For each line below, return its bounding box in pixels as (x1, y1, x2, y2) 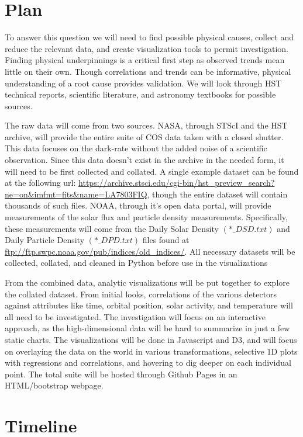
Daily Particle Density (5, 234, 85, 246)
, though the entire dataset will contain (147, 188, 288, 200)
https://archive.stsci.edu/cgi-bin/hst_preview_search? (78, 176, 275, 189)
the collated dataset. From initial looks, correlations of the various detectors (5, 287, 277, 300)
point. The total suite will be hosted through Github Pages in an (5, 367, 237, 380)
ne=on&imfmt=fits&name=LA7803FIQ (5, 188, 147, 200)
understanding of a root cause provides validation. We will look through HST (5, 77, 282, 89)
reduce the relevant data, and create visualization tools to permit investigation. (5, 42, 288, 54)
